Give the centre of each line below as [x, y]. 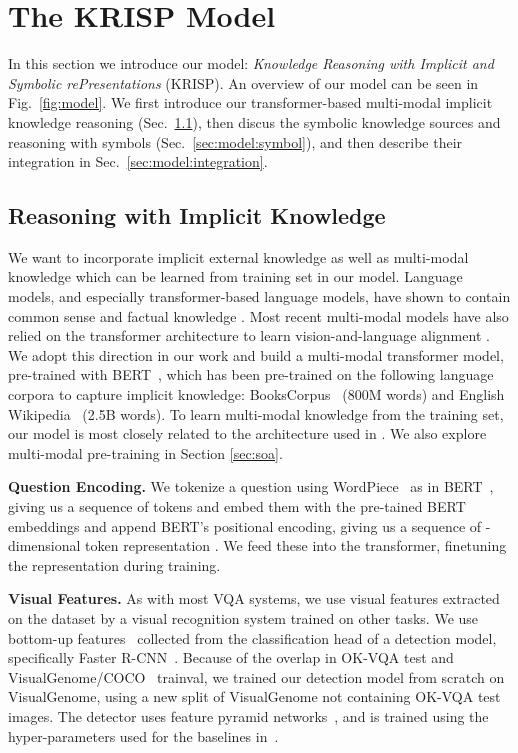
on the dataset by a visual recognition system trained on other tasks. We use [243, 617]
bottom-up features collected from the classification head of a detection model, [252, 637]
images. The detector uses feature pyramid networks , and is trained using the [248, 715]
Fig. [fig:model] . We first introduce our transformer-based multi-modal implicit [250, 102]
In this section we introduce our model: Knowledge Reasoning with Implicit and [251, 63]
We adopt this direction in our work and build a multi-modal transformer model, [256, 354]
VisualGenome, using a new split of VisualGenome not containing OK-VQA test [254, 696]
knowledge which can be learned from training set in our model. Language [235, 276]
